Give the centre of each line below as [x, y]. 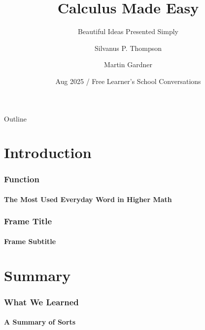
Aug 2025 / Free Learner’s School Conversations [128, 81]
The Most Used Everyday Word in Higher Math [88, 199]
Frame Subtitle [30, 241]
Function [22, 179]
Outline [15, 118]
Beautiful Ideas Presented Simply [128, 31]
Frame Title [28, 221]
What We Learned [41, 302]
